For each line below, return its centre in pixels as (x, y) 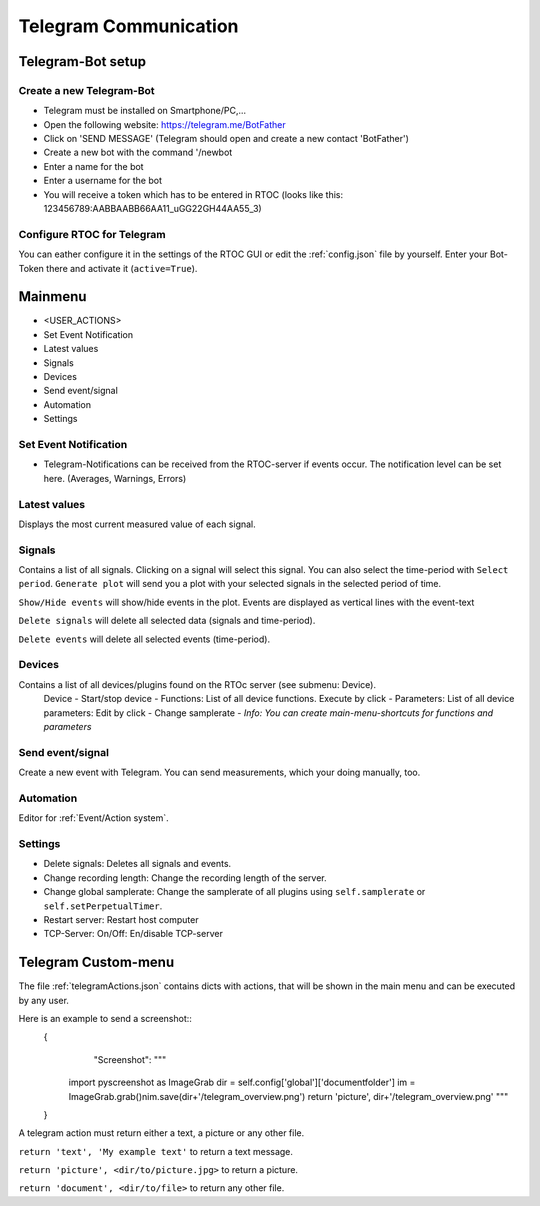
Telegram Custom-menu (96, 962)
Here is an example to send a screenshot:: (105, 1018)
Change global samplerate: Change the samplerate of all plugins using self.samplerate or (234, 892)
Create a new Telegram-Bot (86, 90)
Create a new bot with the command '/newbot (138, 152)
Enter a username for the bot (102, 181)
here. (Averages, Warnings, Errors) (115, 478)
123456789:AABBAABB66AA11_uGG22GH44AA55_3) (152, 209)
